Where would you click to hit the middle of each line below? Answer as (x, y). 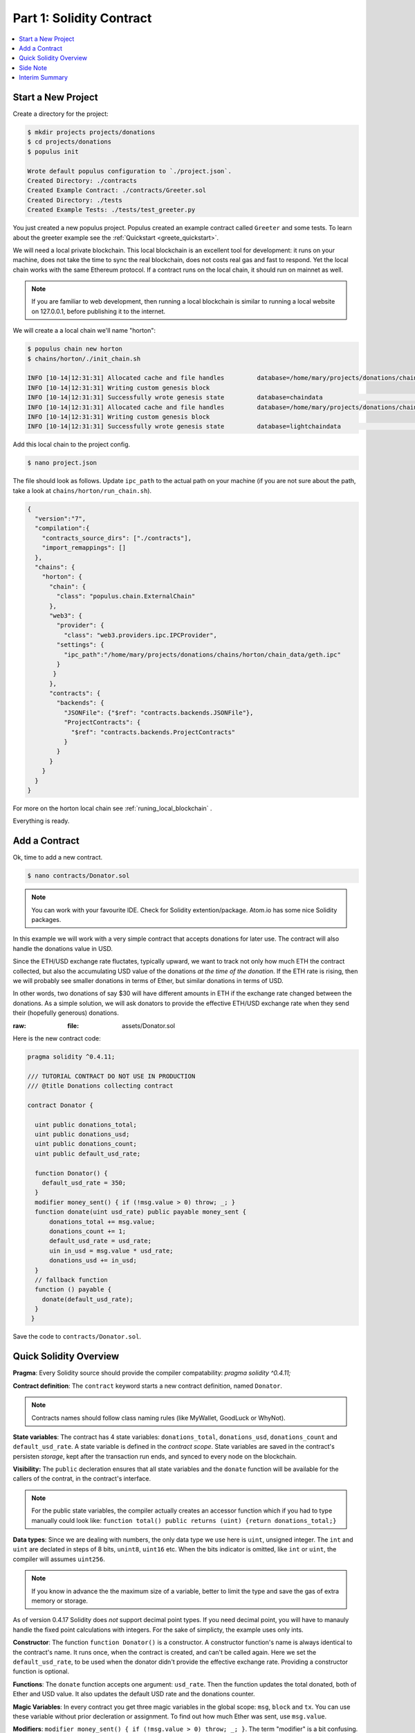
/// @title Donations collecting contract (100, 1086)
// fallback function (72, 1280)
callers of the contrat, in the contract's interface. (82, 1479)
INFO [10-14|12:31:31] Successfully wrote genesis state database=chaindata (175, 398)
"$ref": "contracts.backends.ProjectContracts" (153, 732)
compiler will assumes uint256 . (59, 1559)
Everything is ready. (41, 821)
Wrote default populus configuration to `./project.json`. (129, 171)
